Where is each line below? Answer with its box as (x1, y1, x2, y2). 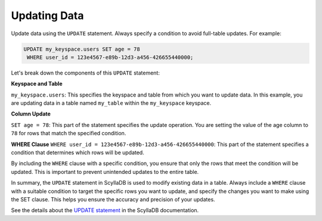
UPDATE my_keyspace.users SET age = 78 (23, 45, 140, 52)
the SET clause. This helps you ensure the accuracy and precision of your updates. (11, 195, 215, 203)
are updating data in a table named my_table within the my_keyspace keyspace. (11, 99, 212, 107)
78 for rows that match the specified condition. (11, 130, 126, 137)
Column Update (11, 110, 51, 117)
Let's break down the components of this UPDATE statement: (11, 69, 160, 76)
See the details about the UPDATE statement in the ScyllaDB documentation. (11, 207, 199, 214)
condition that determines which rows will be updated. (11, 149, 144, 156)
